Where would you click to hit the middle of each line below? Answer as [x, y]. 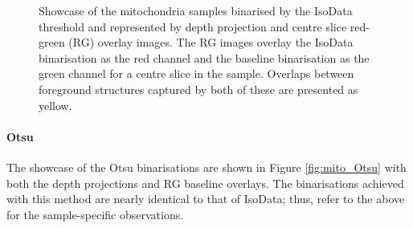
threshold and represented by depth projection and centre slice [193, 26]
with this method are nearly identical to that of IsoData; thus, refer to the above [206, 199]
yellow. [55, 105]
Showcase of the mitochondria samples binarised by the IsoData [196, 10]
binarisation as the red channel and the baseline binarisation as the [204, 57]
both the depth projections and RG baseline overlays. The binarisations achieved [205, 183]
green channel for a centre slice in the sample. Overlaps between [196, 73]
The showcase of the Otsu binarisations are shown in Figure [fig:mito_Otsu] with [206, 167]
